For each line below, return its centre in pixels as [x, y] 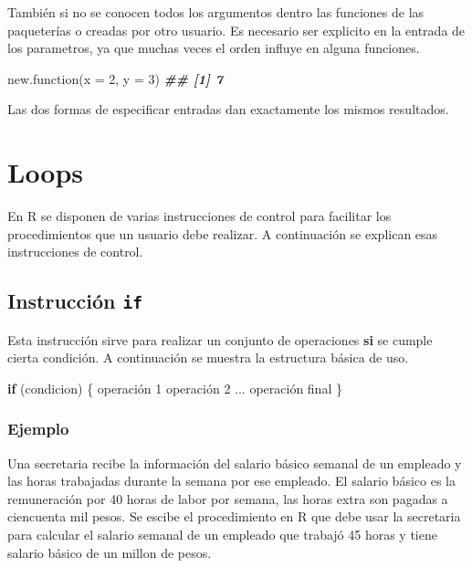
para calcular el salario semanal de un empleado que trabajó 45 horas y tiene [222, 535]
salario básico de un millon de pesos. [110, 552]
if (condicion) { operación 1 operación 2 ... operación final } [175, 388]
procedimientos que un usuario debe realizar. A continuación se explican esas [223, 233]
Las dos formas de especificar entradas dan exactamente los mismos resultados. [228, 109]
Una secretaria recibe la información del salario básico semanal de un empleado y [235, 463]
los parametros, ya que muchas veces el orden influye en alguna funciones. [214, 48]
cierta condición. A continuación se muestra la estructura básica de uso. [208, 358]
